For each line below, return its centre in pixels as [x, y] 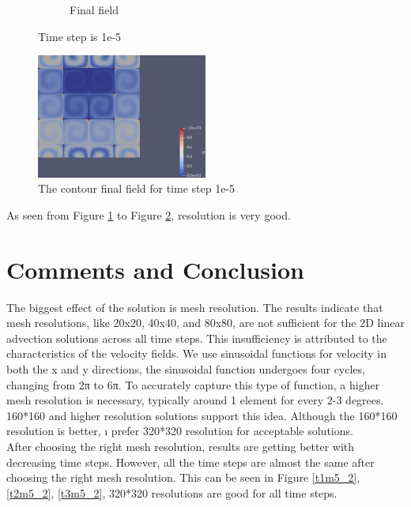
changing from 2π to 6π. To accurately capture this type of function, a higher [193, 384]
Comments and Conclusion [155, 269]
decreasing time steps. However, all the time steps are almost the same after [190, 462]
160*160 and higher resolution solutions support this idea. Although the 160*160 [202, 415]
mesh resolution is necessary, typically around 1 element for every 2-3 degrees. [195, 400]
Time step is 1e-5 [80, 36]
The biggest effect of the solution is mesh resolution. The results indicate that [195, 307]
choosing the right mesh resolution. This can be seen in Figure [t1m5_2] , [183, 477]
